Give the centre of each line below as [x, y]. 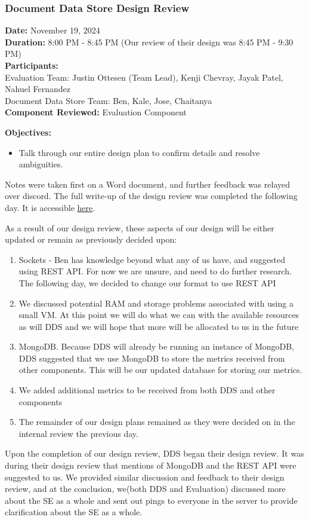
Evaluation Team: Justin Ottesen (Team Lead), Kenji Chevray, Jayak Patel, [144, 77]
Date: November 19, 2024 [52, 30]
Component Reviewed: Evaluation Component [96, 112]
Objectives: [28, 132]
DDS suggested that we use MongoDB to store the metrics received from [152, 358]
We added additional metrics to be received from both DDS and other [147, 390]
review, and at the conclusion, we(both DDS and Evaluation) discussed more [145, 489]
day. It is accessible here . [50, 207]
